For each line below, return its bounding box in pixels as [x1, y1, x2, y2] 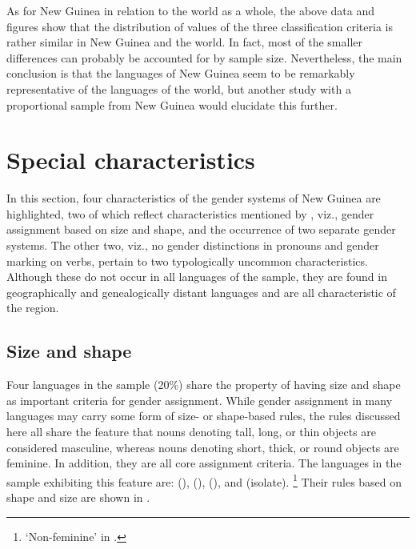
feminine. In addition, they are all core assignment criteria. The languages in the [6, 455, 402, 471]
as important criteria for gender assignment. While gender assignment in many [6, 391, 393, 408]
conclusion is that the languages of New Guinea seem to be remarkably [6, 65, 355, 82]
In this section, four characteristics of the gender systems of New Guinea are [6, 190, 381, 206]
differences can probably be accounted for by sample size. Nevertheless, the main [6, 49, 402, 66]
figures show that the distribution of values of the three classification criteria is [6, 18, 393, 34]
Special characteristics [6, 143, 255, 176]
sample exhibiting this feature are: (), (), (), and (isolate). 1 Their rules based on [6, 471, 402, 490]
